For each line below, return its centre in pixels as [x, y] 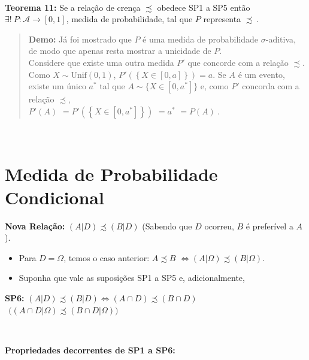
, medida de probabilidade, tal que [129, 19]
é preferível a [269, 226]
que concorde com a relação [238, 62]
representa [222, 19]
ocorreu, [219, 226]
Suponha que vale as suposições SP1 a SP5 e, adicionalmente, [132, 278]
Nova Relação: [35, 226]
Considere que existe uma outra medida [101, 62]
